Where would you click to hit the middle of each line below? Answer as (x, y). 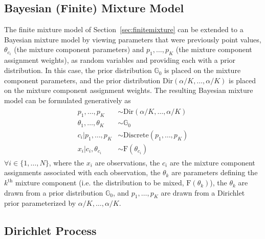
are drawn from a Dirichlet (203, 192)
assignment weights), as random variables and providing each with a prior (120, 60)
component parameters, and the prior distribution (82, 80)
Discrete (136, 135)
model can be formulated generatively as (68, 100)
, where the (67, 162)
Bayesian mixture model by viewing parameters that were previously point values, (133, 39)
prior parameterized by (40, 203)
